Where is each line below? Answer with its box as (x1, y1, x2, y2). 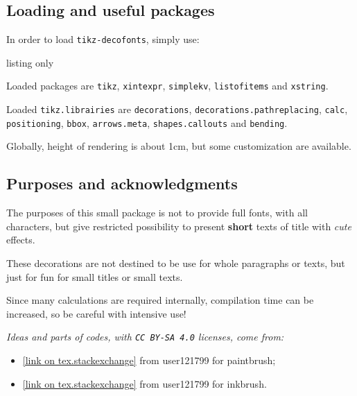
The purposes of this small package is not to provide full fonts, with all (6, 205, 308, 220)
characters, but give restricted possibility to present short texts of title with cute (6, 218, 351, 233)
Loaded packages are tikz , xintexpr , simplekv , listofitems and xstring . (6, 78, 329, 93)
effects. (6, 232, 35, 247)
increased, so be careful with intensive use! (6, 306, 186, 320)
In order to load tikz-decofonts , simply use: (6, 32, 200, 46)
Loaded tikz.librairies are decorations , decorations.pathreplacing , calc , (6, 102, 348, 117)
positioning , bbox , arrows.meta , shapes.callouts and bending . (6, 115, 288, 130)
